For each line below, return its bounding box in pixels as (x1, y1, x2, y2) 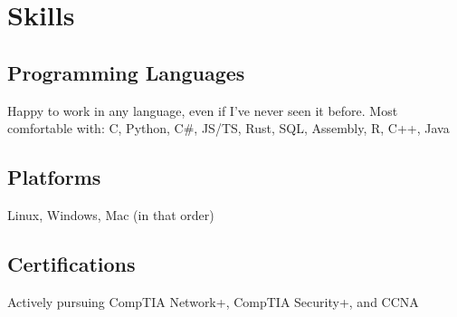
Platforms (7, 163, 101, 191)
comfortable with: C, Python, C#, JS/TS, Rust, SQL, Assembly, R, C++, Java (7, 119, 450, 138)
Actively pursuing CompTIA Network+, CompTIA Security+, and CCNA (7, 292, 419, 311)
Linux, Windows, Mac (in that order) (7, 205, 214, 224)
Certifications (7, 249, 136, 277)
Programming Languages (7, 58, 245, 86)
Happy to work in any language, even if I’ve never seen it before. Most (7, 101, 398, 120)
